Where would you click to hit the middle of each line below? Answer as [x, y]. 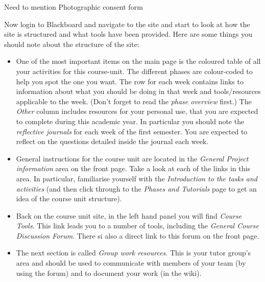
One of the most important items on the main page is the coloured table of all [138, 61]
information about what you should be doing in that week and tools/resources [138, 91]
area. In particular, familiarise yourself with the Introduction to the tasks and [137, 178]
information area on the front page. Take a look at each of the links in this [133, 168]
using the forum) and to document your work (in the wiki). [109, 273]
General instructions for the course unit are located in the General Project [132, 158]
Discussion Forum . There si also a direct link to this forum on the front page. [138, 235]
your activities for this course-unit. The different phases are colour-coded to [134, 71]
